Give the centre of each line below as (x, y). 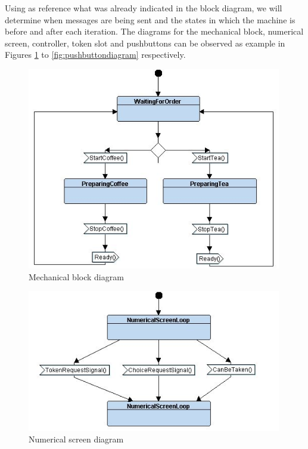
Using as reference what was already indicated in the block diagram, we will (144, 8)
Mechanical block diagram (76, 276)
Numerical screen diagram (76, 439)
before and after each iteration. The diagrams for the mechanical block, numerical (154, 31)
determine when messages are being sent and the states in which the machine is (150, 19)
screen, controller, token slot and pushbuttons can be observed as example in (145, 43)
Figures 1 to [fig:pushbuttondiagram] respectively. (95, 55)
